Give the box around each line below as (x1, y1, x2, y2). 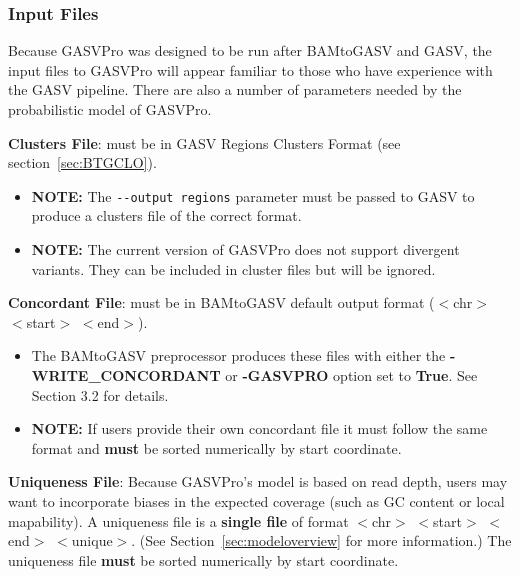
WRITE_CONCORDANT (31, 365, 221, 385)
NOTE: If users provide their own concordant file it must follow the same (31, 418, 488, 439)
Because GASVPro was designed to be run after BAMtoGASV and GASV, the (8, 40, 492, 61)
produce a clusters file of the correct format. (31, 205, 302, 226)
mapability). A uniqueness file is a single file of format (8, 510, 349, 531)
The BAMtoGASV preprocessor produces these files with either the (31, 345, 446, 366)
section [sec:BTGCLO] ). (8, 152, 157, 173)
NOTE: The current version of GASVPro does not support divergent (31, 239, 460, 260)
